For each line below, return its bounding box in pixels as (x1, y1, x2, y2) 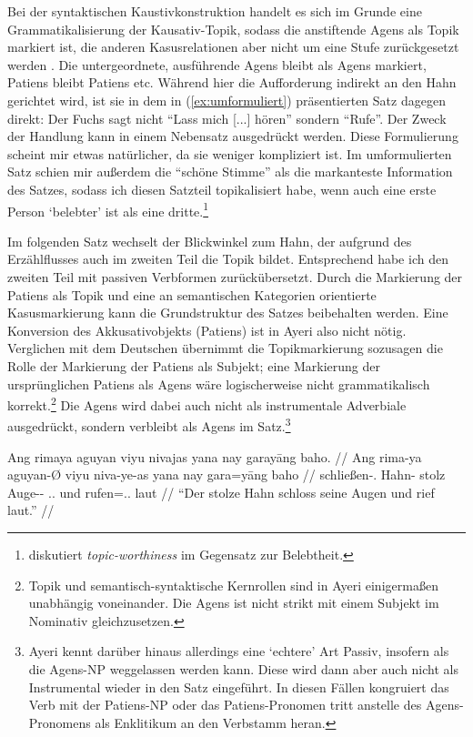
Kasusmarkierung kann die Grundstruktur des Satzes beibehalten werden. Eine (7, 303, 448, 322)
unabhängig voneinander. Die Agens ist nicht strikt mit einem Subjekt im (28, 593, 439, 612)
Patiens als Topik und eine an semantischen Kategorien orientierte (7, 285, 377, 304)
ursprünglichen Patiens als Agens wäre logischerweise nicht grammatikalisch (7, 374, 430, 393)
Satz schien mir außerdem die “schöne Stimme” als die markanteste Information (7, 162, 453, 181)
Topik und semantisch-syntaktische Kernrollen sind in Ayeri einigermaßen (28, 575, 438, 594)
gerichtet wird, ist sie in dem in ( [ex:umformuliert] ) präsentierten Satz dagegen (7, 90, 446, 109)
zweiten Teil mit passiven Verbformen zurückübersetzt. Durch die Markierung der (7, 267, 463, 286)
